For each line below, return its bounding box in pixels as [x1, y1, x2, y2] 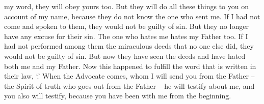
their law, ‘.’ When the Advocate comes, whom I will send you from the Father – [4, 71, 255, 81]
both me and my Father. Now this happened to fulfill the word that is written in [4, 60, 256, 71]
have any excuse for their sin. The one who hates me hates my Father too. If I [4, 30, 248, 41]
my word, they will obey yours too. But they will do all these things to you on [4, 1, 249, 11]
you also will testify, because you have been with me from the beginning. [4, 90, 231, 101]
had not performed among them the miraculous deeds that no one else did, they [4, 41, 254, 51]
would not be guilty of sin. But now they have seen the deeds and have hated [4, 50, 246, 61]
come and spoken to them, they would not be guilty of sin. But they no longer [4, 21, 249, 31]
